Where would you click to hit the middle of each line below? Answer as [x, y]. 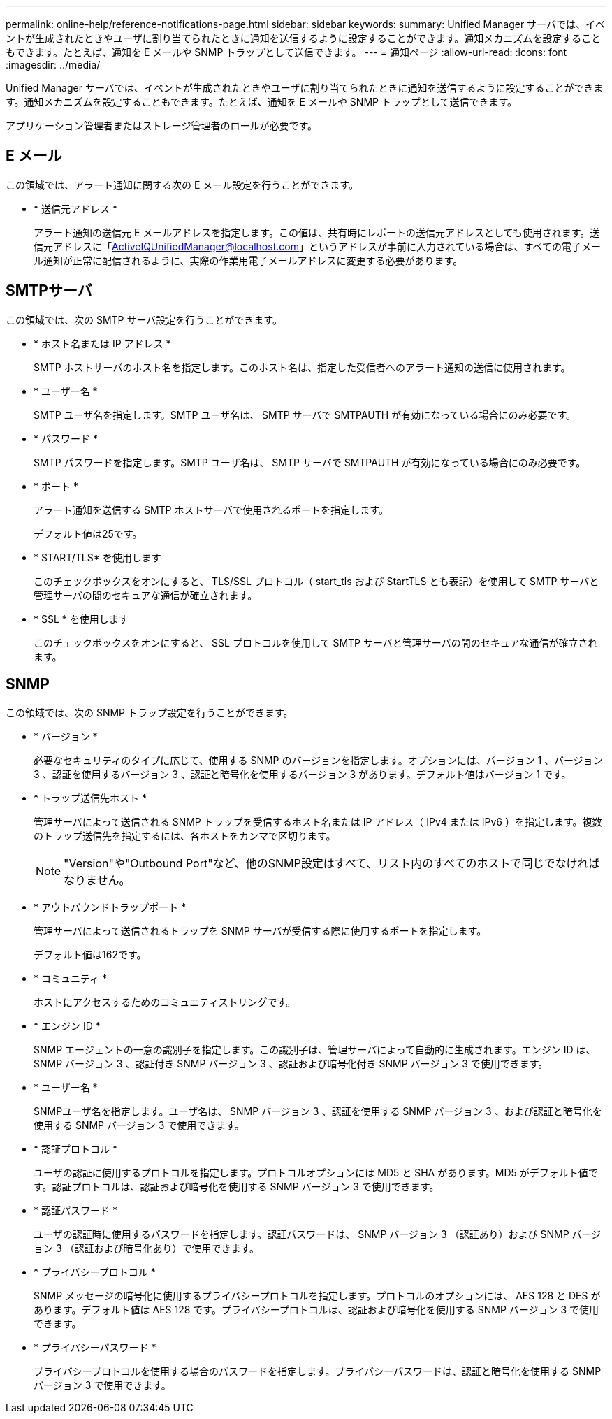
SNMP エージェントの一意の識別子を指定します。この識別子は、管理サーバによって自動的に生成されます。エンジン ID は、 [315, 1049]
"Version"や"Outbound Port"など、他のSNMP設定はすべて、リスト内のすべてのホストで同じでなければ [332, 863]
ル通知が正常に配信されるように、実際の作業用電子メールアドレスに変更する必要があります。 [248, 260]
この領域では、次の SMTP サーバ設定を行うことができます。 [144, 319]
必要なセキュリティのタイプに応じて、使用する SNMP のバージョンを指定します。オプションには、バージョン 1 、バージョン [318, 760]
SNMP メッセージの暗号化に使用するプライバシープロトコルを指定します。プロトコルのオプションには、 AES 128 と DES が [317, 1295]
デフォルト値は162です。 [90, 954]
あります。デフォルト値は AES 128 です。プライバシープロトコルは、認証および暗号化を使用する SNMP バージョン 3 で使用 [316, 1309]
